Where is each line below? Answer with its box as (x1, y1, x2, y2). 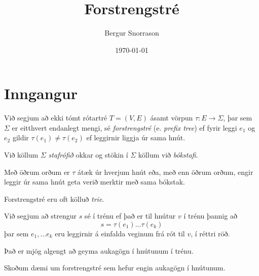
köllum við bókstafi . (138, 149, 198, 160)
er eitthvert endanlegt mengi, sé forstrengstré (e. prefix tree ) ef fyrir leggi (12, 122, 237, 133)
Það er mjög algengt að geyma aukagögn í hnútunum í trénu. (4, 245, 194, 256)
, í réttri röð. (191, 228, 230, 238)
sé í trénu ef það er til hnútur (84, 210, 176, 221)
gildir (12, 132, 29, 143)
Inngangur (4, 83, 78, 104)
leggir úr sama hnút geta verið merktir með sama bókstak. (4, 176, 186, 187)
